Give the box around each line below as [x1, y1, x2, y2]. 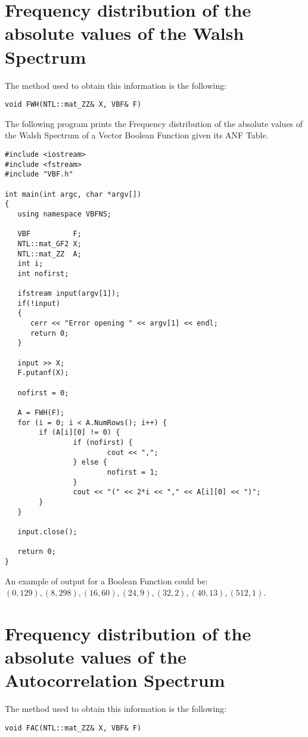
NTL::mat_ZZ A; [17, 249, 82, 258]
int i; [17, 259, 43, 268]
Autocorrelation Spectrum [5, 668, 225, 692]
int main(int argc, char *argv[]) [5, 190, 142, 199]
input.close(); [17, 527, 77, 536]
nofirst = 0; [17, 388, 69, 397]
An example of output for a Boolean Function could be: [5, 574, 208, 587]
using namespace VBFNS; [17, 209, 111, 218]
